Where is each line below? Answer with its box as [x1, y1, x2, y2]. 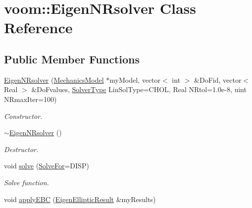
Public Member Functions [4, 51, 140, 66]
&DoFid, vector [194, 74, 242, 85]
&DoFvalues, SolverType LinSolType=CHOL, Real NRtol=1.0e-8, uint [31, 84, 247, 95]
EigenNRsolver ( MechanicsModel [4, 74, 104, 85]
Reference [4, 17, 73, 38]
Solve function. [4, 177, 49, 187]
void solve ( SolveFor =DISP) [4, 160, 89, 171]
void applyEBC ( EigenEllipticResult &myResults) [4, 194, 156, 204]
